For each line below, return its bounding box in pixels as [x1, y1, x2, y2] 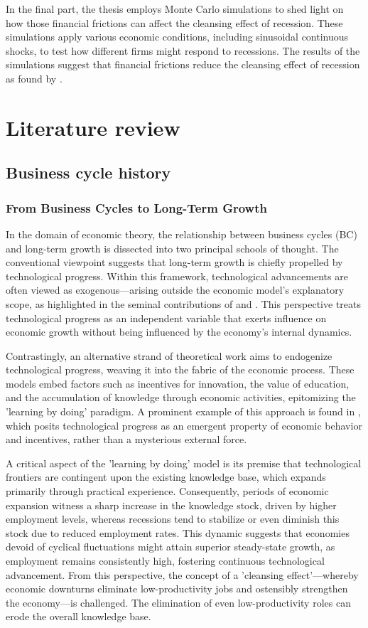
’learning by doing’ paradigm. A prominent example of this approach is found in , [6, 404, 361, 419]
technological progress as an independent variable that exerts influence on [6, 310, 327, 325]
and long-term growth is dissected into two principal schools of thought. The [6, 240, 339, 255]
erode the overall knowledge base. [6, 609, 151, 624]
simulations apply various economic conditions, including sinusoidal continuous [6, 29, 349, 44]
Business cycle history [6, 161, 171, 183]
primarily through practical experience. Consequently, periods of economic [6, 484, 329, 499]
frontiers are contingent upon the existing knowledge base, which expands [6, 469, 326, 484]
